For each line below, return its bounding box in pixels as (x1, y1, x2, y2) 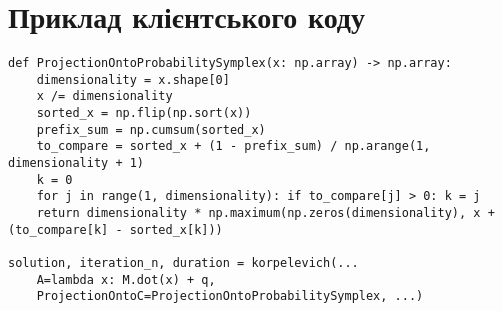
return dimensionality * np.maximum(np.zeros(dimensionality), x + (36, 206, 495, 221)
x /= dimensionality (36, 89, 173, 104)
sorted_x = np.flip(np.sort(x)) (36, 106, 252, 121)
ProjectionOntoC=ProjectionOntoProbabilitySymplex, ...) (36, 289, 424, 304)
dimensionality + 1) (8, 156, 145, 171)
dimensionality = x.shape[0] (36, 72, 230, 87)
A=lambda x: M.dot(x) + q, (36, 272, 216, 287)
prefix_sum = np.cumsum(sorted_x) (36, 122, 266, 137)
